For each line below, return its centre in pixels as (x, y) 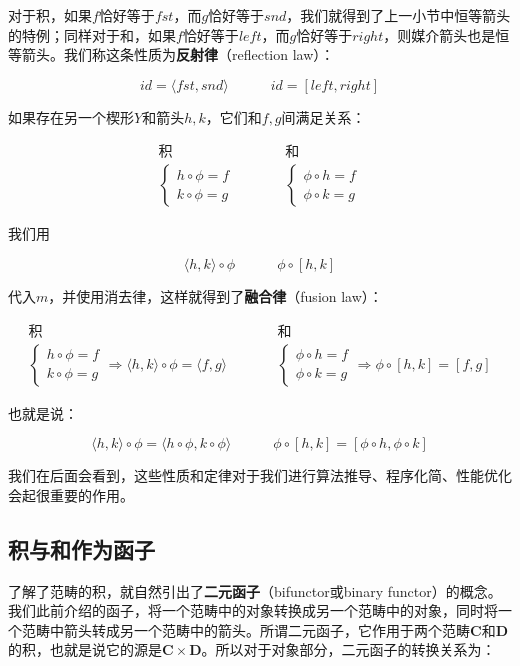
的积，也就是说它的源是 (85, 649)
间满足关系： (323, 116)
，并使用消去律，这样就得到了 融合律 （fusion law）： (215, 296)
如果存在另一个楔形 (71, 116)
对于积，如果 (50, 15)
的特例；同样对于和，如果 (92, 34)
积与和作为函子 (81, 548)
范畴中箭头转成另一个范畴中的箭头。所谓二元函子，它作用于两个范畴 (245, 629)
